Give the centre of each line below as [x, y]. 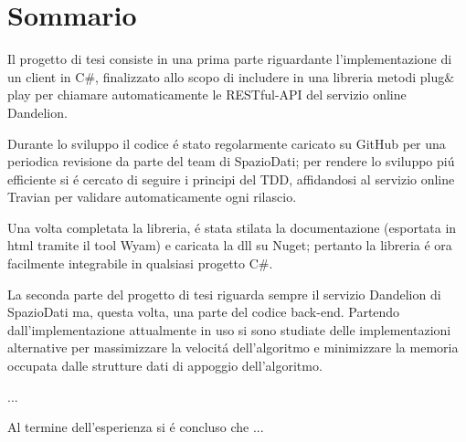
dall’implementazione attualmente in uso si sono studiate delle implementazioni [229, 329]
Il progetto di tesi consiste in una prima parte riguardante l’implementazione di [230, 59]
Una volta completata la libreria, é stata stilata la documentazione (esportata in [232, 227]
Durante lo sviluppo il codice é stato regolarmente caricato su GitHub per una [227, 143]
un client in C [46, 76]
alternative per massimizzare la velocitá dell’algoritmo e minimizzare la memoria [233, 347]
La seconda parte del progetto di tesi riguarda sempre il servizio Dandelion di [224, 294]
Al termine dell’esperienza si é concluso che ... [136, 427]
